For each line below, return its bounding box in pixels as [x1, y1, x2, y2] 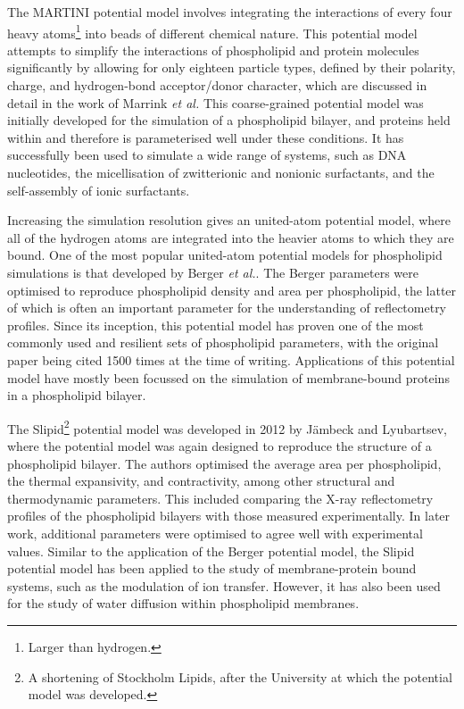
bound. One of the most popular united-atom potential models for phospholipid [7, 246, 443, 264]
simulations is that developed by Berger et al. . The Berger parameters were [7, 263, 418, 281]
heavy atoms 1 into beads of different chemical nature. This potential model [7, 21, 418, 42]
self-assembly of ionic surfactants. [7, 180, 190, 199]
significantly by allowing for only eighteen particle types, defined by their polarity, [7, 58, 456, 77]
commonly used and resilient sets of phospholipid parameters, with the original [7, 333, 439, 352]
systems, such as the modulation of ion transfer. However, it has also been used [7, 576, 441, 595]
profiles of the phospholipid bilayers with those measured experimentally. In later [7, 506, 451, 525]
